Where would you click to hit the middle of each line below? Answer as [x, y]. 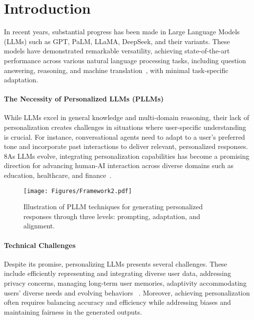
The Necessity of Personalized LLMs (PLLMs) [84, 99]
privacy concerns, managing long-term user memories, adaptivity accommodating [125, 283]
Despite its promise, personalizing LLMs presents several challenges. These [116, 263]
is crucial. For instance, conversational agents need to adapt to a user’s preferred [125, 136]
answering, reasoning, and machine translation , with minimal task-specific [116, 70]
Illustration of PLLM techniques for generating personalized [113, 207]
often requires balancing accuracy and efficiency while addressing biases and [117, 302]
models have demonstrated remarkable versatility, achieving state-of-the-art [117, 51]
